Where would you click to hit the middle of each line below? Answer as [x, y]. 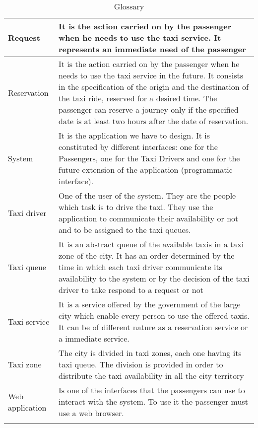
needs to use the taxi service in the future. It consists [151, 75]
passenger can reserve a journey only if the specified [148, 109]
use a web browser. [91, 413]
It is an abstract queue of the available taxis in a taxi [151, 244]
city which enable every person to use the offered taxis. [154, 316]
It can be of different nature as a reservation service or [153, 327]
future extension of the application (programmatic [145, 170]
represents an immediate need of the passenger [152, 49]
